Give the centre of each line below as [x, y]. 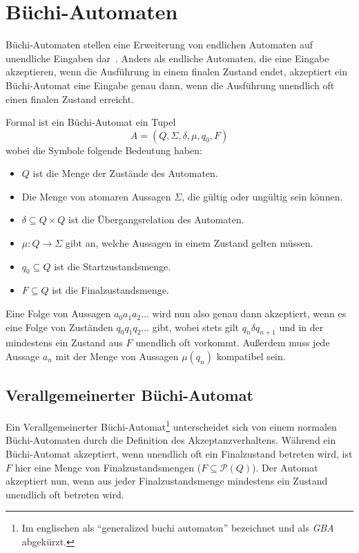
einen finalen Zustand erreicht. [70, 99]
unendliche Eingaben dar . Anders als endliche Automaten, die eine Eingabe [167, 58]
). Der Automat [285, 467]
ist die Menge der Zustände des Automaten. [125, 173]
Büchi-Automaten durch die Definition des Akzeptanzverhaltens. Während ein [171, 440]
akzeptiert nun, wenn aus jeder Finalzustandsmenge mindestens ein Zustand [167, 481]
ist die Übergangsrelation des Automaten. [156, 219]
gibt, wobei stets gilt [196, 327]
